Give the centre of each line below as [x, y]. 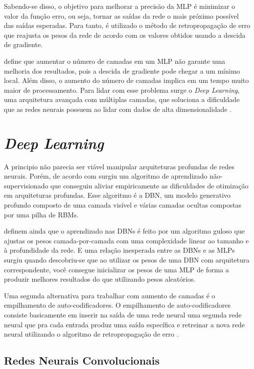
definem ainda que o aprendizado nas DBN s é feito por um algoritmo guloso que [124, 231]
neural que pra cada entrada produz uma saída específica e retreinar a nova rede [125, 324]
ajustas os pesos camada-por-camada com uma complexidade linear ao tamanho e [127, 240]
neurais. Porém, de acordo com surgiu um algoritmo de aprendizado [106, 176]
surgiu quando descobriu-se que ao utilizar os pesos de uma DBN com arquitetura [127, 260]
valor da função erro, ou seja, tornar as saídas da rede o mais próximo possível [121, 15]
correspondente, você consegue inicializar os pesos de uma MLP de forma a [116, 269]
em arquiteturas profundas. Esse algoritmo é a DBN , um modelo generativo [117, 195]
